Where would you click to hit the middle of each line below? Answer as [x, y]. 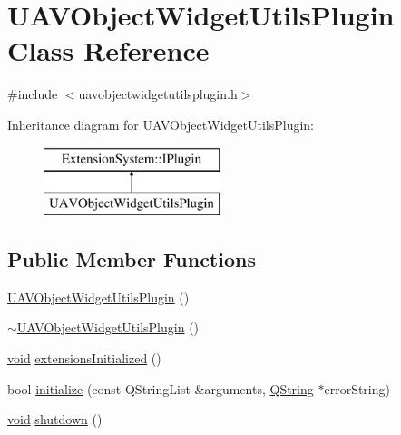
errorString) [357, 388]
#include [33, 94]
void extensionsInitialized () [84, 358]
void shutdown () [55, 419]
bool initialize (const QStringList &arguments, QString [161, 388]
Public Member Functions [132, 259]
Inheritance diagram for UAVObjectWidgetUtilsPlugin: [161, 124]
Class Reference [108, 50]
